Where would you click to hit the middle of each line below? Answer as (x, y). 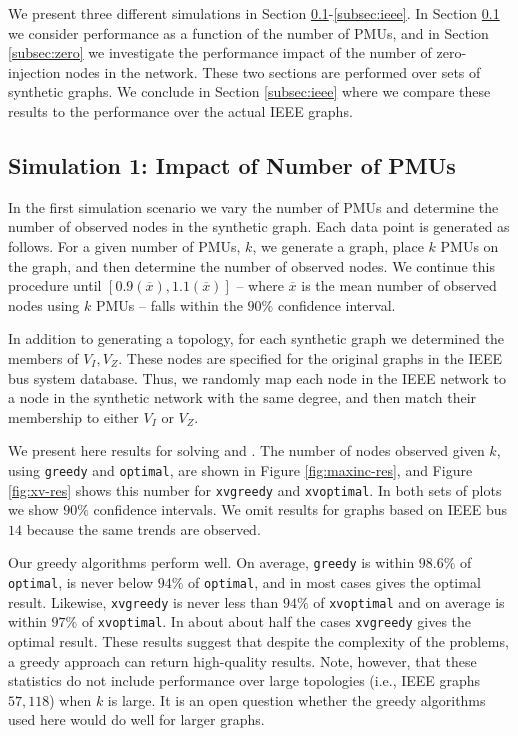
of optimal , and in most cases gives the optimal (334, 582)
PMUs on (469, 245)
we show (33, 509)
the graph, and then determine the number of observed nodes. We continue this (251, 265)
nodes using (44, 304)
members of (43, 357)
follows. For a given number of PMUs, (124, 245)
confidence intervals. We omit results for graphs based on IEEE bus (300, 509)
